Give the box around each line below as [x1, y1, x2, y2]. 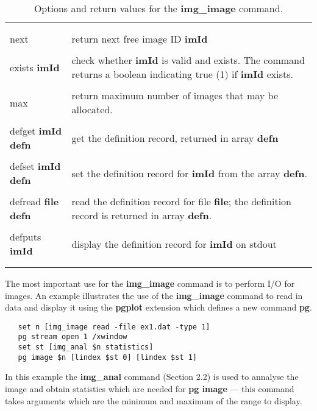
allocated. [71, 102, 113, 116]
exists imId [10, 60, 60, 74]
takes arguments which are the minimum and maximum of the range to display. [5, 394, 302, 407]
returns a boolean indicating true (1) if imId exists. [71, 67, 293, 81]
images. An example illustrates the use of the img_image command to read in [5, 289, 303, 301]
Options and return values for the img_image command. [34, 1, 283, 15]
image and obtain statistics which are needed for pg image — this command [5, 382, 294, 395]
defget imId [10, 124, 62, 138]
